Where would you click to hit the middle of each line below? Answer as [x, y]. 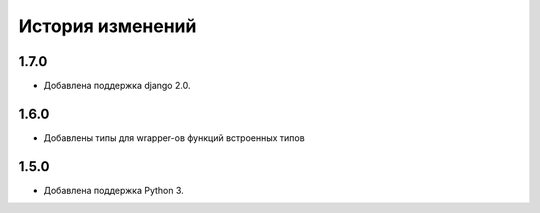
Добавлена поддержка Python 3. [113, 190]
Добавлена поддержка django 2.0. [117, 86]
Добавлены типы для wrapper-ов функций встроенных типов [174, 137]
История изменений [107, 26]
